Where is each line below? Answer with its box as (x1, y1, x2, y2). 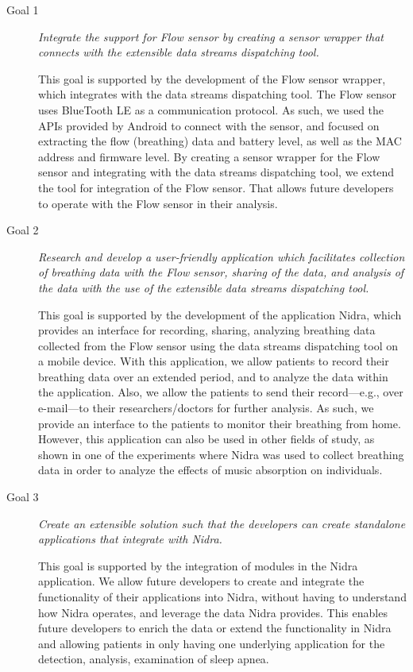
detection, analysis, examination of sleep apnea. (38, 651, 269, 667)
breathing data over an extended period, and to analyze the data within (38, 368, 388, 384)
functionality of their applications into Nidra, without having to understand (38, 589, 407, 604)
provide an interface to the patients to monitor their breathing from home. (38, 415, 401, 431)
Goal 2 (6, 222, 39, 238)
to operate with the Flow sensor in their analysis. (38, 195, 278, 211)
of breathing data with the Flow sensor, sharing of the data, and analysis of (38, 264, 404, 280)
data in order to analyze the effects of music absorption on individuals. (38, 462, 383, 478)
